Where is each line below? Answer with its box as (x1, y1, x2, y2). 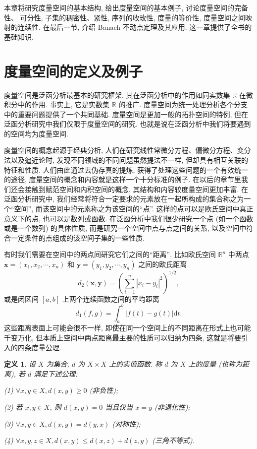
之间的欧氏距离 (138, 259, 187, 269)
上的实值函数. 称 (108, 359, 162, 369)
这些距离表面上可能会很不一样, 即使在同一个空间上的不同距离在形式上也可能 (4, 322, 251, 333)
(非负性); (89, 385, 118, 395)
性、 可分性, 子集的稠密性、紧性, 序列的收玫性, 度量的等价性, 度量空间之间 (4, 12, 245, 22)
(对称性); (112, 418, 141, 429)
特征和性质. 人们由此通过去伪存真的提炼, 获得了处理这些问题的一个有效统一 (4, 164, 249, 175)
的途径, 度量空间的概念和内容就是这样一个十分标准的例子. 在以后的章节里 (4, 174, 242, 185)
